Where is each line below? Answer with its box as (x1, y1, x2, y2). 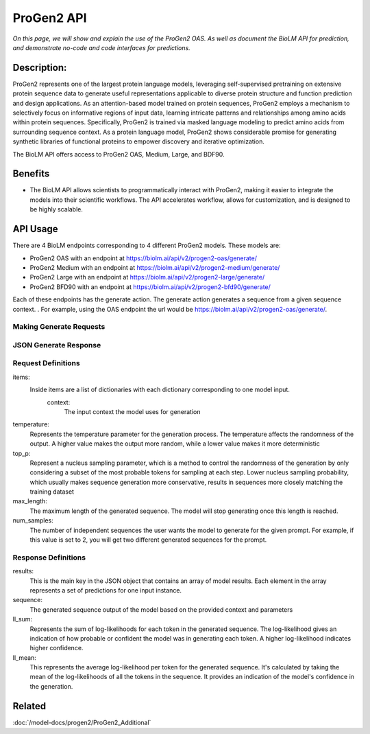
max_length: (12, 497, 47, 505)
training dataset (29, 488, 75, 496)
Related (12, 700, 47, 712)
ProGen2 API (12, 10, 87, 25)
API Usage (12, 223, 58, 235)
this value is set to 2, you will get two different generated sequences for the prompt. (29, 536, 267, 544)
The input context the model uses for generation (64, 407, 201, 415)
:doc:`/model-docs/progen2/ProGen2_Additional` (12, 718, 151, 726)
